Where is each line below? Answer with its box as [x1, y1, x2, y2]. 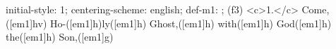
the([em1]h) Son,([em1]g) [6, 29, 114, 44]
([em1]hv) [6, 15, 47, 30]
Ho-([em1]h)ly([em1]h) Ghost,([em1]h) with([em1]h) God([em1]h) [49, 15, 332, 30]
